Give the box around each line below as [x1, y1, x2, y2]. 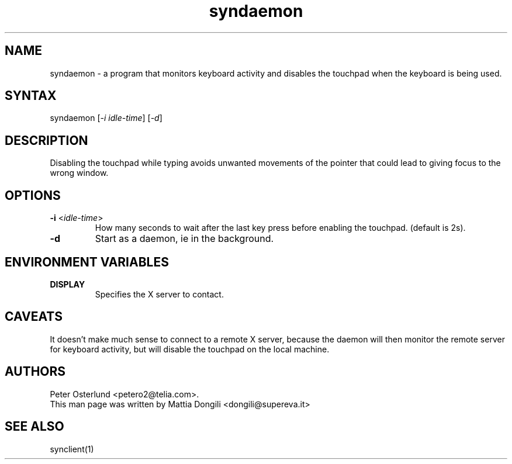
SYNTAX [5, 88, 57, 103]
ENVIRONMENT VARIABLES [5, 254, 169, 269]
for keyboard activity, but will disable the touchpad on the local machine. [50, 344, 330, 354]
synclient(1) [50, 444, 94, 454]
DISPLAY [50, 279, 85, 289]
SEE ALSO [5, 419, 64, 434]
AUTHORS [5, 364, 66, 379]
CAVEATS [5, 309, 63, 324]
